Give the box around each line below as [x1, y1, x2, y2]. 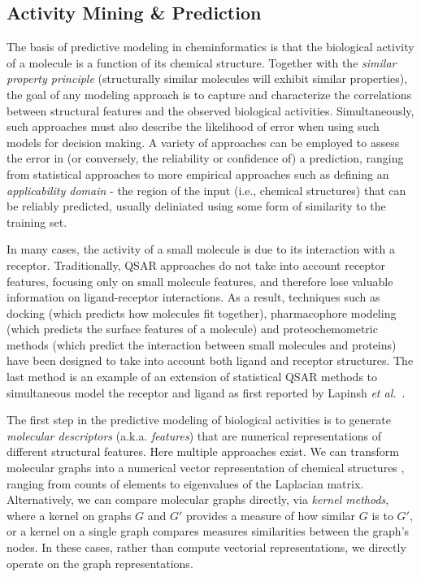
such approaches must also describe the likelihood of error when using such [7, 118, 380, 135]
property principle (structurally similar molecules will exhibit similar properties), [7, 70, 408, 87]
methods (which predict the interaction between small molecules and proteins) [7, 336, 397, 353]
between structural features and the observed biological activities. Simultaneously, [7, 102, 414, 119]
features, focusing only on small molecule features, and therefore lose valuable [7, 272, 393, 289]
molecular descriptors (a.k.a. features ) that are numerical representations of [7, 427, 382, 444]
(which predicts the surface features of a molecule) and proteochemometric [7, 320, 378, 337]
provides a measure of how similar [186, 506, 356, 523]
